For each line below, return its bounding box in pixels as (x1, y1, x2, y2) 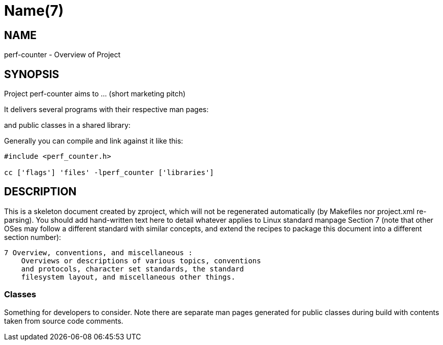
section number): (4, 232, 61, 241)
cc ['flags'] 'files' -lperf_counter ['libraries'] (4, 168, 214, 177)
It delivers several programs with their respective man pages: (4, 105, 209, 114)
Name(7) (4, 2, 64, 19)
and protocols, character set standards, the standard (21, 264, 244, 273)
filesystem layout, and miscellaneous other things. (21, 272, 236, 281)
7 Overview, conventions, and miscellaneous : (4, 248, 193, 257)
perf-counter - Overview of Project (4, 50, 121, 59)
